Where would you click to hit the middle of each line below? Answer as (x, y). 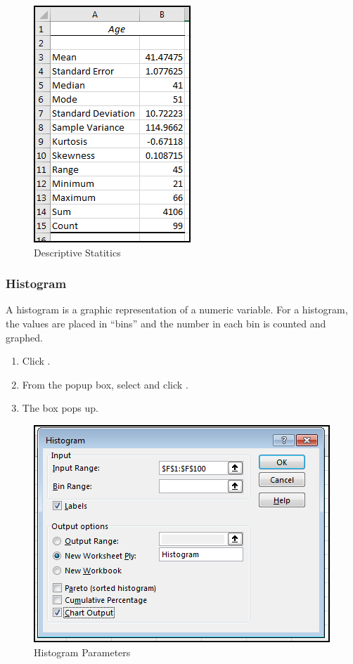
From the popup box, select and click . (105, 384)
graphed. (24, 337)
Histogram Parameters (82, 652)
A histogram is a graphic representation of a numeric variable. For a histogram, (177, 310)
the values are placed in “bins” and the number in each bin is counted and (166, 323)
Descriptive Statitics (77, 252)
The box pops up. (60, 408)
